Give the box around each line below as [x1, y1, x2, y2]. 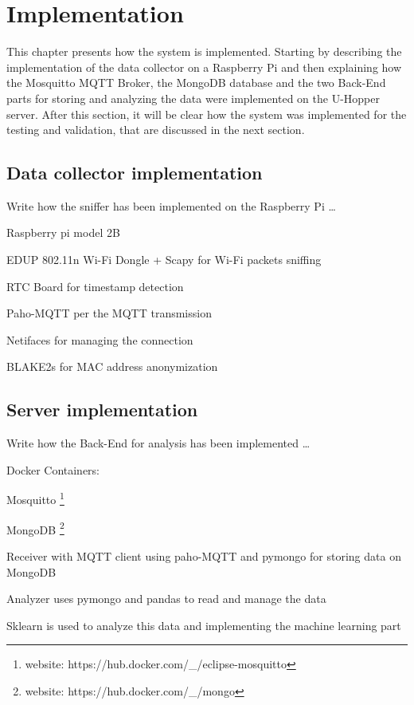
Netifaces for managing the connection [6, 331, 193, 348]
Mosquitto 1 [6, 489, 64, 508]
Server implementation [6, 397, 198, 422]
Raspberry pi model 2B [6, 224, 120, 241]
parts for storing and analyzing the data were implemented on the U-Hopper [6, 89, 380, 106]
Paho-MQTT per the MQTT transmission [6, 305, 212, 321]
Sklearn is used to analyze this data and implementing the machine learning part [6, 616, 401, 633]
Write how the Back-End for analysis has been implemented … [6, 435, 310, 451]
